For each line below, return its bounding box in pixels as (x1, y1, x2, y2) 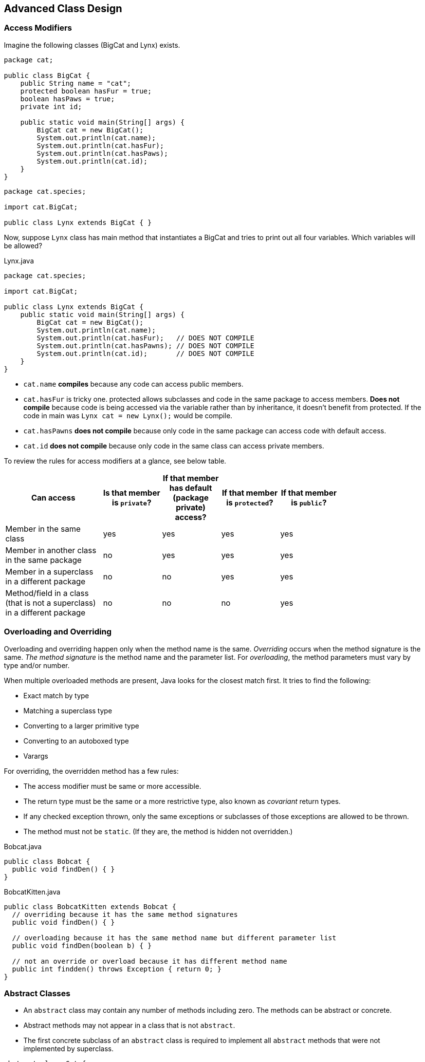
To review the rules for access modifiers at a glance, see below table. (4, 456, 226, 465)
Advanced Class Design (4, 2, 122, 15)
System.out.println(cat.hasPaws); (37, 149, 168, 157)
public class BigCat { (4, 71, 91, 79)
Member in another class (5, 545, 96, 555)
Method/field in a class (5, 588, 89, 598)
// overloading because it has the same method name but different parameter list (12, 933, 336, 942)
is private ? (112, 497, 151, 507)
